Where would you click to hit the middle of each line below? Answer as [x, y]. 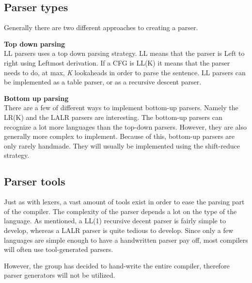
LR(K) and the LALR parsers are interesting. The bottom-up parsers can [113, 117]
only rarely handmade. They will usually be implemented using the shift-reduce [122, 145]
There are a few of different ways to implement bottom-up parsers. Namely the [121, 108]
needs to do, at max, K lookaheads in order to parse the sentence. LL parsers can [125, 72]
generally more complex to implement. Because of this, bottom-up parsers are [119, 136]
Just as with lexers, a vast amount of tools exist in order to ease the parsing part [124, 202]
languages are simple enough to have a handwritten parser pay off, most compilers [126, 240]
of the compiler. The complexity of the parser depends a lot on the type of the [120, 211]
